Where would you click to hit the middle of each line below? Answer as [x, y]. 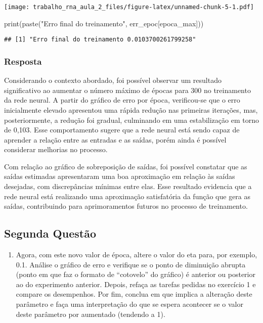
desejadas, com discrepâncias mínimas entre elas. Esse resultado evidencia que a [128, 186]
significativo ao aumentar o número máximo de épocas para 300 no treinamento [127, 90]
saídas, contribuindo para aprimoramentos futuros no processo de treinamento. [126, 206]
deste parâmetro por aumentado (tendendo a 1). [91, 314]
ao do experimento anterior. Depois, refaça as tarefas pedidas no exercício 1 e [136, 284]
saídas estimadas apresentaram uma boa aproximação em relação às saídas [120, 176]
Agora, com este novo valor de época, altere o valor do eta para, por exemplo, [137, 255]
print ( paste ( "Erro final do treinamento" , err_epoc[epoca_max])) [104, 23]
